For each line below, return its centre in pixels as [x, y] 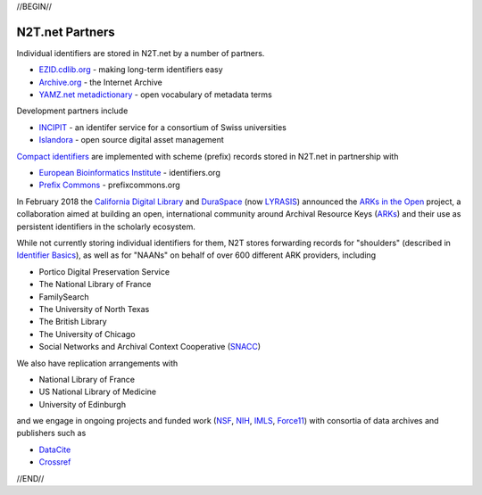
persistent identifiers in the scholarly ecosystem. [106, 227]
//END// [30, 478]
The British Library [73, 322]
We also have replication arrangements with [97, 363]
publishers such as [51, 433]
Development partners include [72, 111]
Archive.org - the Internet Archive [100, 82]
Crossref [55, 462]
